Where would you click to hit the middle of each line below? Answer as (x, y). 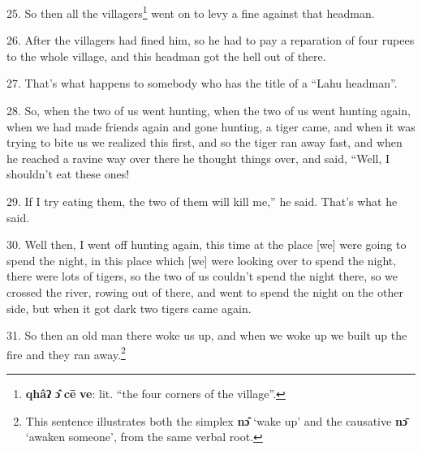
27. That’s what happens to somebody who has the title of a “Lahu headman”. (202, 83)
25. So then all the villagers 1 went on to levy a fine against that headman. (191, 12)
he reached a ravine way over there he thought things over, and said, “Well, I (198, 158)
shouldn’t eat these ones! (68, 174)
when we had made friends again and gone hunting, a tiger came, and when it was (211, 126)
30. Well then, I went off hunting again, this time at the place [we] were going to (207, 244)
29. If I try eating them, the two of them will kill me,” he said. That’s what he (202, 201)
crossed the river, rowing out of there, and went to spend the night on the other (205, 291)
